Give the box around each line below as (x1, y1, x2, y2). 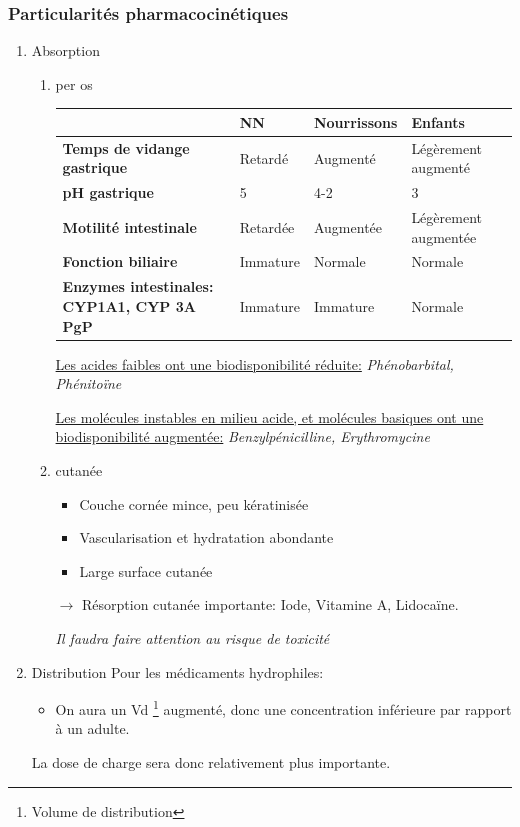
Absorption (31, 40, 100, 61)
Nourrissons (313, 111, 398, 132)
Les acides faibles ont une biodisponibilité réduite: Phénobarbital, (55, 353, 454, 374)
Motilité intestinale (62, 216, 197, 237)
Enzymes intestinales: (62, 276, 214, 297)
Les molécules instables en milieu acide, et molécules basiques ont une (55, 406, 484, 427)
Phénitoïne (55, 373, 122, 394)
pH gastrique (62, 182, 154, 203)
